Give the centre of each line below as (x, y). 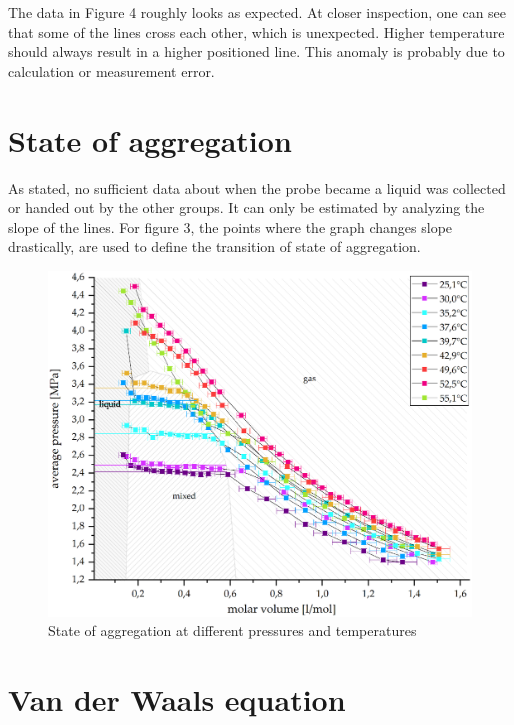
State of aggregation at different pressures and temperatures (232, 630)
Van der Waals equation (177, 698)
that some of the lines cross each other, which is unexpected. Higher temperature (256, 31)
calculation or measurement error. (111, 70)
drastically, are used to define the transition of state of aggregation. (214, 246)
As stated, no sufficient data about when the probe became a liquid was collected (257, 187)
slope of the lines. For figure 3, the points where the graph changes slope (230, 226)
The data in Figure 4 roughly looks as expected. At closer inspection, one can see (257, 12)
